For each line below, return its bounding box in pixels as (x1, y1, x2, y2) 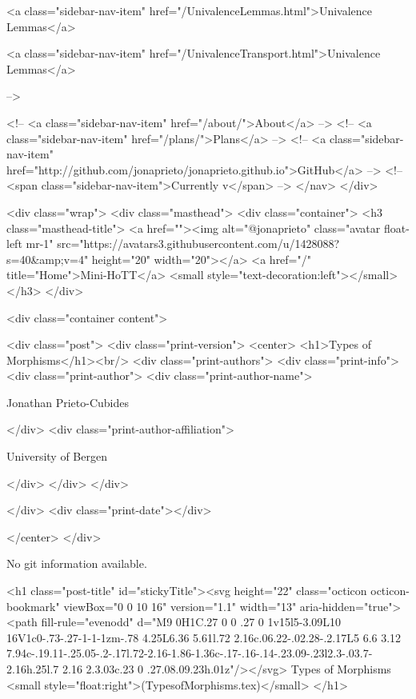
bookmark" (6, 597, 60, 614)
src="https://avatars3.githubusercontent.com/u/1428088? (57, 235, 340, 252)
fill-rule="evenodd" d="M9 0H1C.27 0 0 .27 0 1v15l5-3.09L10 (41, 613, 342, 630)
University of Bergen (6, 448, 107, 465)
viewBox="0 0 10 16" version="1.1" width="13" (63, 597, 297, 614)
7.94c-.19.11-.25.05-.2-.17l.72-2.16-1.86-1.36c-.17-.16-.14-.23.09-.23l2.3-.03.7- (6, 645, 373, 661)
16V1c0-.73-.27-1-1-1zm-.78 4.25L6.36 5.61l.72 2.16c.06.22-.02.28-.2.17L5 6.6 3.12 (6, 629, 402, 645)
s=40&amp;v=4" (6, 250, 89, 267)
